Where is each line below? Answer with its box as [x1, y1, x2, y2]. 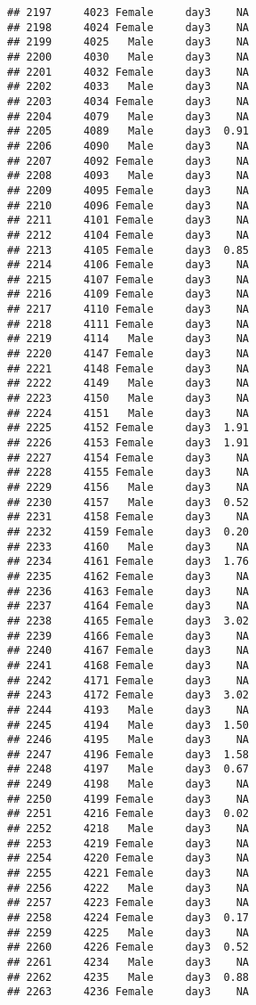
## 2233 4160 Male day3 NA [7, 540, 250, 553]
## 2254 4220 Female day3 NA [7, 852, 250, 865]
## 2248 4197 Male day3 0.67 [7, 763, 250, 776]
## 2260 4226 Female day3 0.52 [7, 941, 250, 954]
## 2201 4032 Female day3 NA [7, 65, 250, 78]
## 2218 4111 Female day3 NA [7, 317, 250, 331]
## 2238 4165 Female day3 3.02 [7, 614, 250, 627]
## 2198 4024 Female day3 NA [7, 20, 250, 34]
